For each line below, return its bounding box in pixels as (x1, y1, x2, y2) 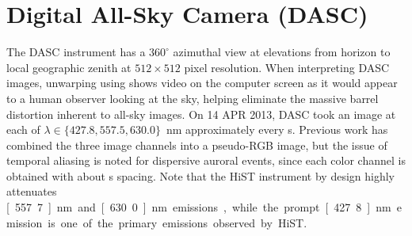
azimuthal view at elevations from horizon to (173, 44, 391, 60)
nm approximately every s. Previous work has (166, 121, 388, 138)
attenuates (6, 183, 57, 200)
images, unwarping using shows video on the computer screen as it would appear (6, 74, 398, 91)
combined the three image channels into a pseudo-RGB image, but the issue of (6, 136, 387, 153)
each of (6, 121, 40, 138)
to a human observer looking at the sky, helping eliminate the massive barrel (6, 89, 379, 106)
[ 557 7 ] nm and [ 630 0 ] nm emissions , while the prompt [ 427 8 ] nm (6, 199, 391, 215)
